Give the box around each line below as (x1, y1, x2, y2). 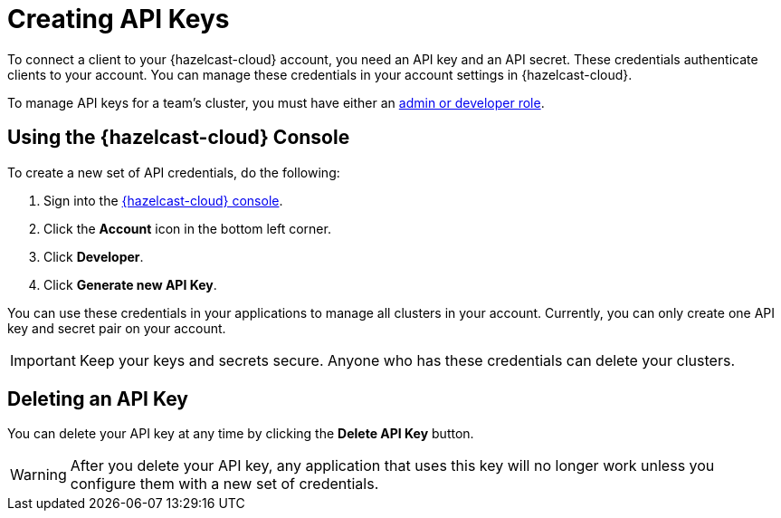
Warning (10, 465, 67, 484)
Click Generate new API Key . (43, 276, 217, 293)
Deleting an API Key (7, 388, 189, 411)
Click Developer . (43, 248, 144, 264)
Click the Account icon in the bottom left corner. (43, 220, 331, 236)
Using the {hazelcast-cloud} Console (7, 126, 350, 149)
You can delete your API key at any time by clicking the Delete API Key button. (7, 426, 474, 442)
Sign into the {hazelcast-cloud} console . (43, 192, 283, 208)
